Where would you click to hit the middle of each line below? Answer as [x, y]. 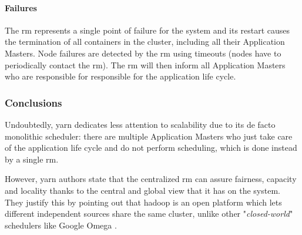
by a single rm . [32, 159]
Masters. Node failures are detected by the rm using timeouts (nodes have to [143, 53]
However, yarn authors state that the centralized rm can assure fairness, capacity [151, 179]
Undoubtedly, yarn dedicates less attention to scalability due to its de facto [140, 124]
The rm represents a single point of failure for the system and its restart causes [147, 30]
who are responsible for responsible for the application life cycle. [120, 76]
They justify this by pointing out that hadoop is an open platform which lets [143, 202]
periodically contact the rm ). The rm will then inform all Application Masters [145, 64]
